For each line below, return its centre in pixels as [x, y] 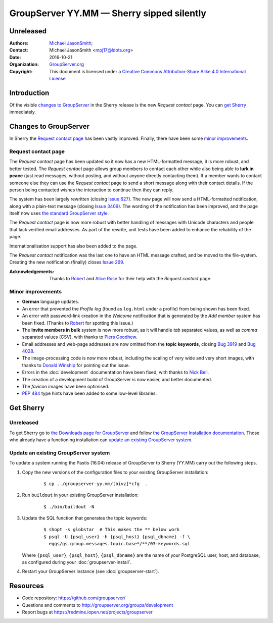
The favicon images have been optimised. [66, 387]
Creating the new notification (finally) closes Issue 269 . [67, 262]
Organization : [24, 64]
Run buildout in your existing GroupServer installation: [80, 495]
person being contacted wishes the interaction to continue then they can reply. [92, 190]
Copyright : [21, 71]
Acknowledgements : [32, 271]
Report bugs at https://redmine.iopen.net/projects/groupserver [87, 612]
